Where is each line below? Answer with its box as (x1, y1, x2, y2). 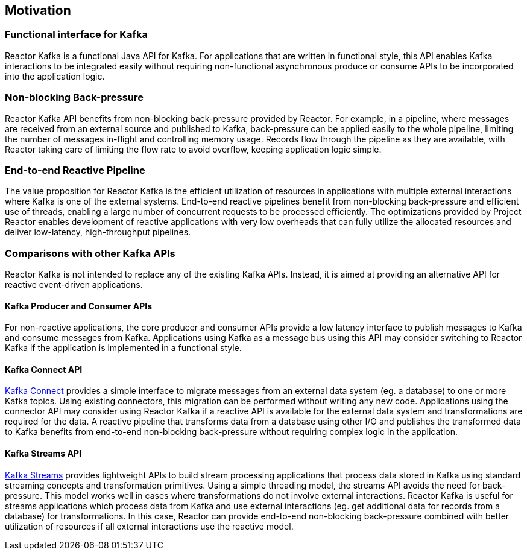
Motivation (5, 3, 71, 18)
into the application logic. (5, 71, 105, 81)
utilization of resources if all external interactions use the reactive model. (5, 521, 294, 531)
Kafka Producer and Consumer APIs (5, 300, 153, 311)
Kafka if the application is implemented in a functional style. (5, 343, 242, 354)
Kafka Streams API (5, 448, 81, 459)
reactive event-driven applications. (5, 279, 143, 290)
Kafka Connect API (5, 364, 83, 375)
